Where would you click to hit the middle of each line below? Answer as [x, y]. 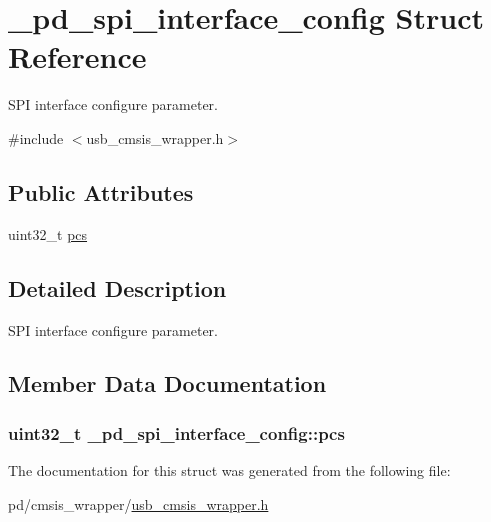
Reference [77, 56]
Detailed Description [117, 287]
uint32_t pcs [48, 233]
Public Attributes [101, 191]
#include [36, 137]
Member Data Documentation [167, 383]
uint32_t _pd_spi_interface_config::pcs [176, 432]
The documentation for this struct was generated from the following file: [229, 470]
